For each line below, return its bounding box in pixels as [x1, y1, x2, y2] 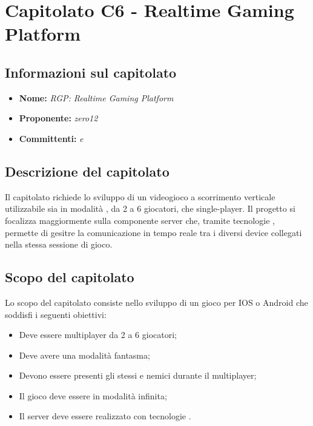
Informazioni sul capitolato [5, 63, 177, 81]
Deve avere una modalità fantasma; [19, 348, 150, 361]
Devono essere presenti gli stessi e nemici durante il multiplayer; [19, 369, 257, 382]
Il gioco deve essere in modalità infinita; [19, 389, 167, 402]
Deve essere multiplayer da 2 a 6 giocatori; [19, 328, 177, 341]
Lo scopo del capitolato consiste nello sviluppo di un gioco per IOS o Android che [5, 296, 308, 308]
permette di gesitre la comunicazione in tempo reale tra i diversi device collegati [5, 226, 302, 238]
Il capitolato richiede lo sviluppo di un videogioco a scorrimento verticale [5, 190, 275, 203]
